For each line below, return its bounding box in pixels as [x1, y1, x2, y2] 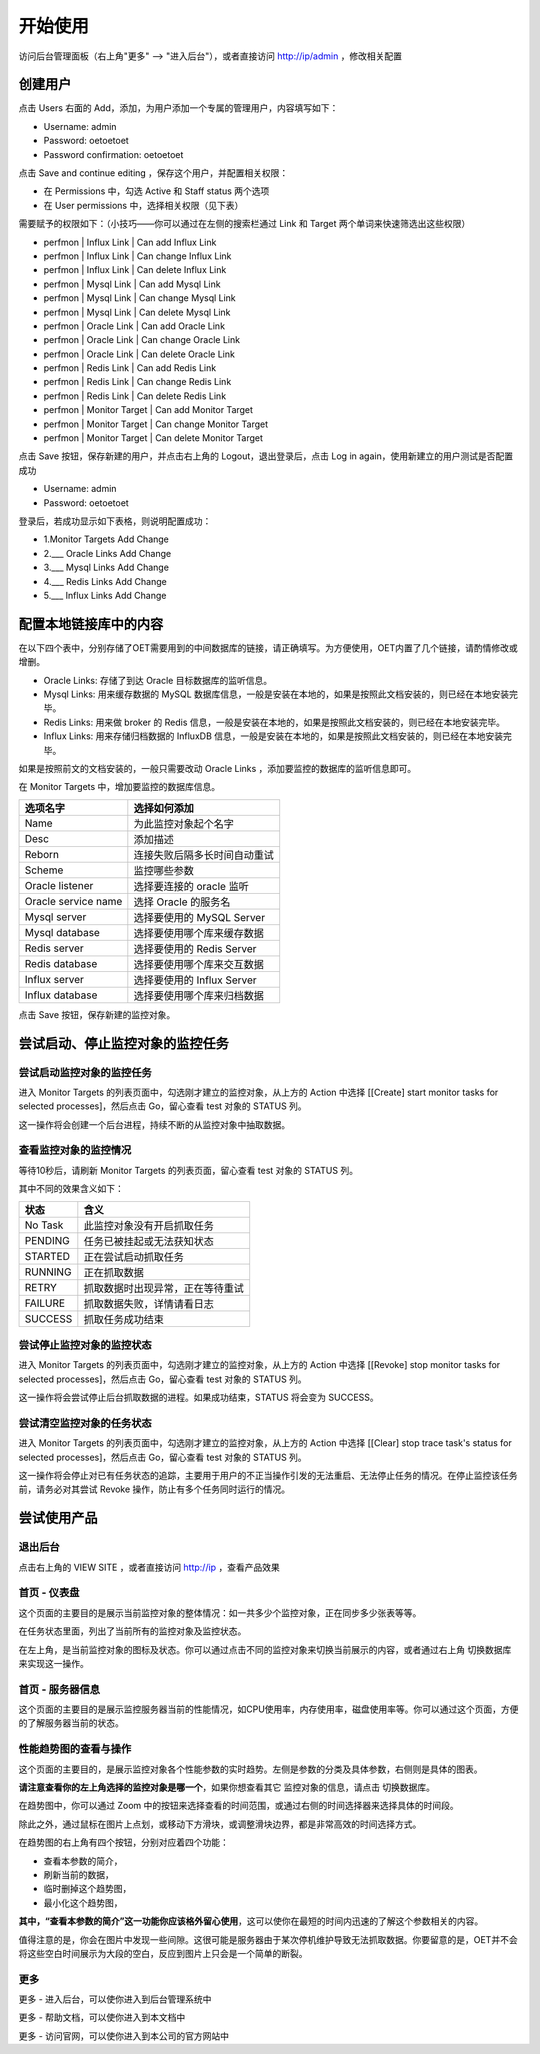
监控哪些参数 [133, 863, 194, 877]
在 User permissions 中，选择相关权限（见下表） [43, 199, 244, 211]
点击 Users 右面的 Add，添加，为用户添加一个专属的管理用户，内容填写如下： [18, 102, 339, 114]
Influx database [24, 988, 98, 1002]
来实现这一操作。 [18, 1657, 89, 1669]
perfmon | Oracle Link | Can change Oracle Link [43, 334, 240, 346]
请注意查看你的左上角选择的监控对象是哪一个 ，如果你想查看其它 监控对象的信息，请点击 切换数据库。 [18, 1781, 435, 1793]
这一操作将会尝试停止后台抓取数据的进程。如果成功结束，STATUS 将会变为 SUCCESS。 [18, 1391, 379, 1404]
